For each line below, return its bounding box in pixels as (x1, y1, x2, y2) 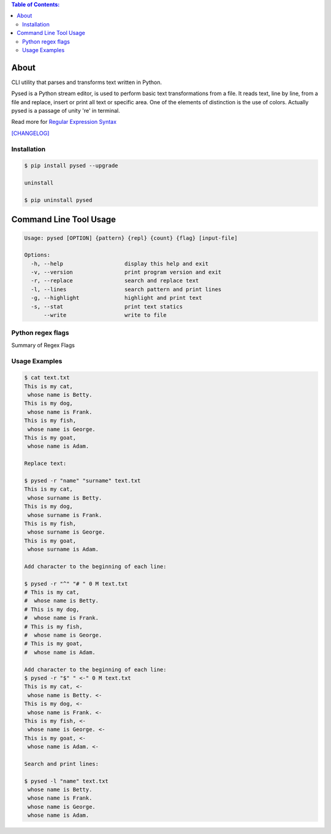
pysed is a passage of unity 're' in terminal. (11, 107, 120, 115)
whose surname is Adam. (28, 546, 99, 553)
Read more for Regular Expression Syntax (11, 118, 116, 126)
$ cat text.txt (24, 374, 70, 381)
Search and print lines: (24, 760, 99, 767)
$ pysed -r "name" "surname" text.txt (24, 477, 141, 484)
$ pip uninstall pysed (24, 196, 93, 204)
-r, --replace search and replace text (31, 277, 199, 285)
